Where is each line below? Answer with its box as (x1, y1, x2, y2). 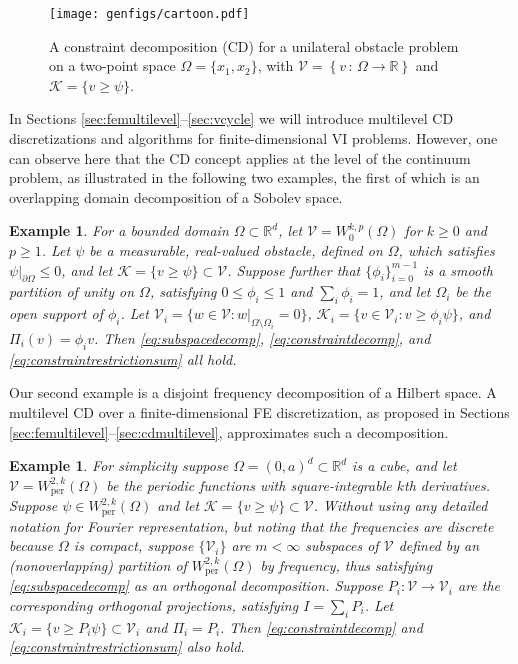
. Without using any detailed (313, 495, 488, 516)
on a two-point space (49, 55, 176, 76)
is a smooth (423, 259, 493, 280)
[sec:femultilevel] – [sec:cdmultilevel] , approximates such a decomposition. (9, 421, 449, 442)
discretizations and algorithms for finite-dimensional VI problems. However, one (9, 128, 498, 149)
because (9, 535, 54, 556)
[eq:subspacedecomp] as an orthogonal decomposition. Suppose (9, 575, 383, 596)
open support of (9, 303, 103, 324)
